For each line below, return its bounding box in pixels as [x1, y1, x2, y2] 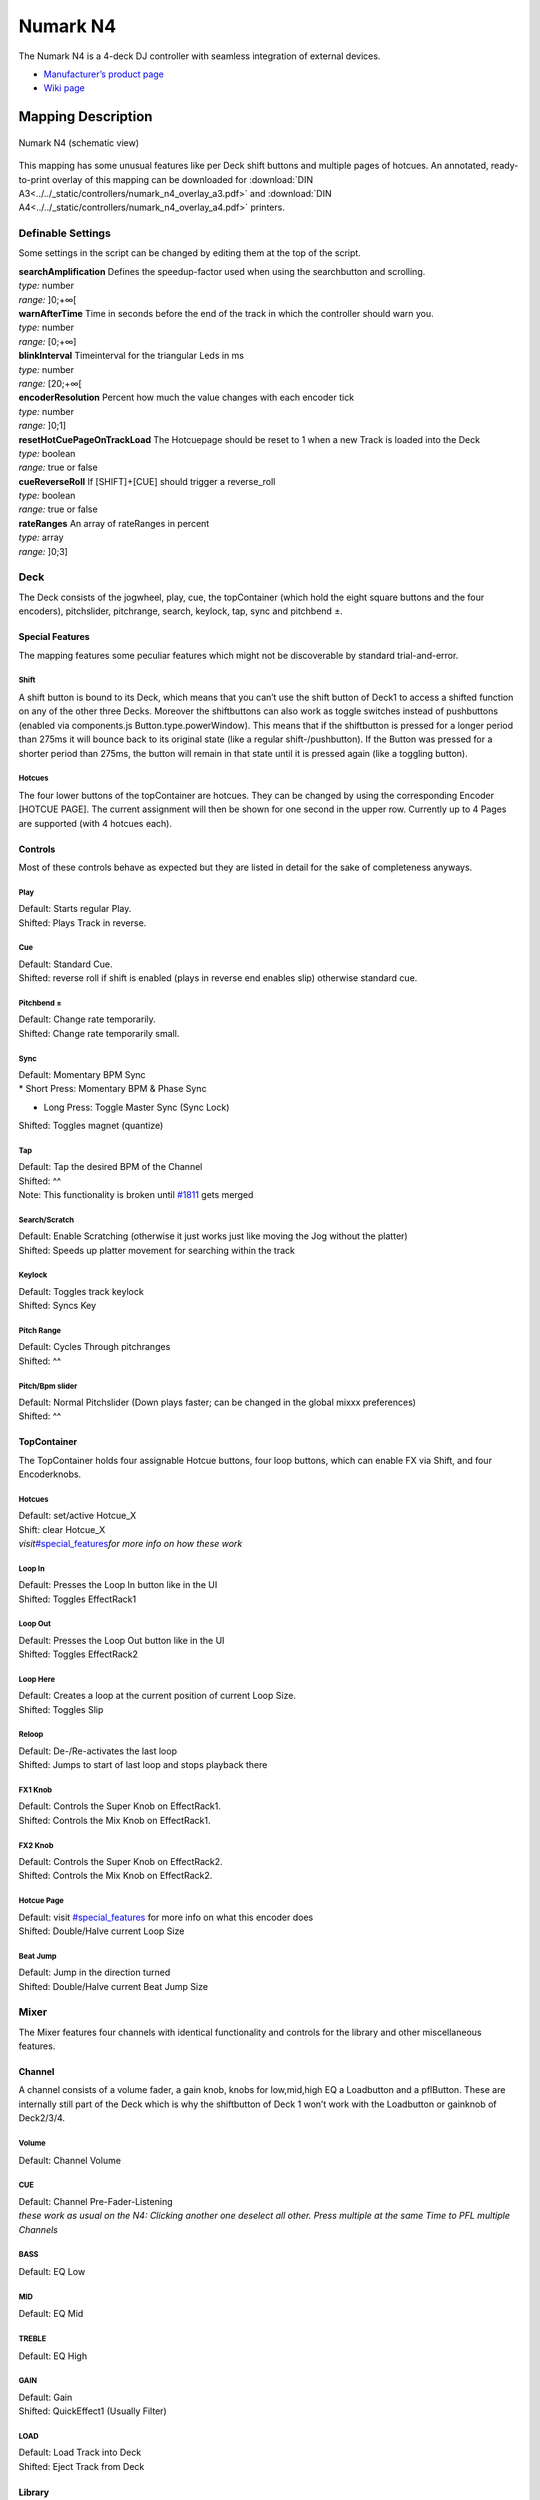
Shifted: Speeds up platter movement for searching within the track [18, 1244, 295, 1256]
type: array [18, 531, 64, 544]
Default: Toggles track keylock [18, 1285, 144, 1297]
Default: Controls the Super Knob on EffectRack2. [18, 1856, 224, 1867]
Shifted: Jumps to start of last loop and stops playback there [18, 1759, 268, 1771]
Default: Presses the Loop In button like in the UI [18, 1579, 218, 1591]
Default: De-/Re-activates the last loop [18, 1745, 177, 1757]
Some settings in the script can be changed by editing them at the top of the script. [18, 247, 362, 259]
